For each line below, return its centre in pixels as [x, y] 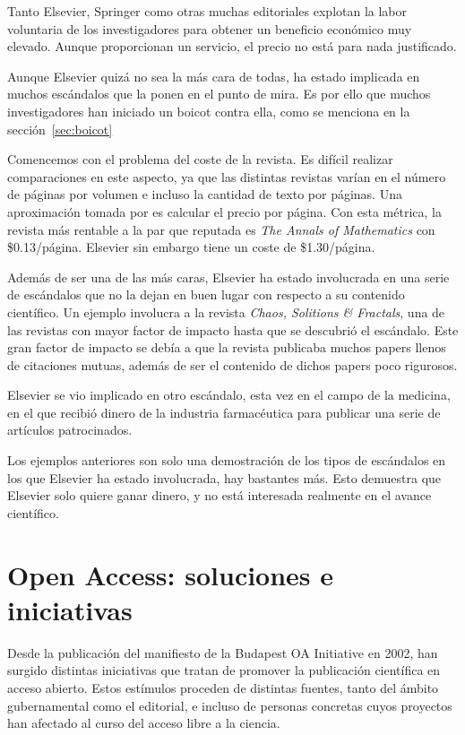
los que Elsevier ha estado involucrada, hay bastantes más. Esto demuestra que [224, 477]
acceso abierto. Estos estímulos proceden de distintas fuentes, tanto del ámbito [223, 687]
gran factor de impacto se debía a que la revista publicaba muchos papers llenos [227, 347]
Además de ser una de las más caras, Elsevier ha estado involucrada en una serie [228, 277]
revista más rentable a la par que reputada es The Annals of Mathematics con [221, 229]
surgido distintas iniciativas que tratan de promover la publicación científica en [224, 670]
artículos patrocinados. [70, 430]
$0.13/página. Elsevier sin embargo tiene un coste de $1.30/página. [191, 247]
